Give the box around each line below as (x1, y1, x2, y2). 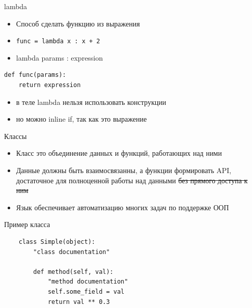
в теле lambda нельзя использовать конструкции (16, 96, 166, 107)
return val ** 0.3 (47, 298, 110, 305)
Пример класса (4, 219, 50, 230)
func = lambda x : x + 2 (16, 38, 100, 45)
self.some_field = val (47, 288, 125, 295)
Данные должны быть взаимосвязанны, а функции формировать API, (16, 165, 232, 175)
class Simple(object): (18, 238, 95, 245)
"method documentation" (47, 278, 128, 286)
